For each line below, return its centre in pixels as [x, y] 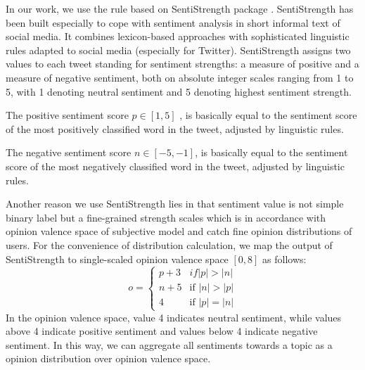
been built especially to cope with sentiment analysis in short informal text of [173, 22]
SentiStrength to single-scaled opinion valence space [117, 259]
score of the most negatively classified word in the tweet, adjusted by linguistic [175, 166]
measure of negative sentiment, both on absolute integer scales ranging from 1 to [180, 77]
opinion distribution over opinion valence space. [108, 358]
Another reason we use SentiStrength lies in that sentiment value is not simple [175, 204]
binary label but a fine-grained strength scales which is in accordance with [166, 217]
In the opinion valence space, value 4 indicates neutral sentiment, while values [174, 317]
